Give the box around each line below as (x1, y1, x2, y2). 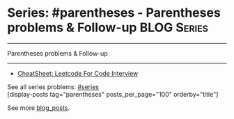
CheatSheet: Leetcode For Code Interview (17, 69, 139, 77)
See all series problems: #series (7, 82, 100, 91)
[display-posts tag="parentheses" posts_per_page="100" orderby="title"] (7, 90, 219, 98)
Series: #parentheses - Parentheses (7, 5, 221, 21)
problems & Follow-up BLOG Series (7, 19, 209, 35)
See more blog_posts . (7, 103, 70, 112)
